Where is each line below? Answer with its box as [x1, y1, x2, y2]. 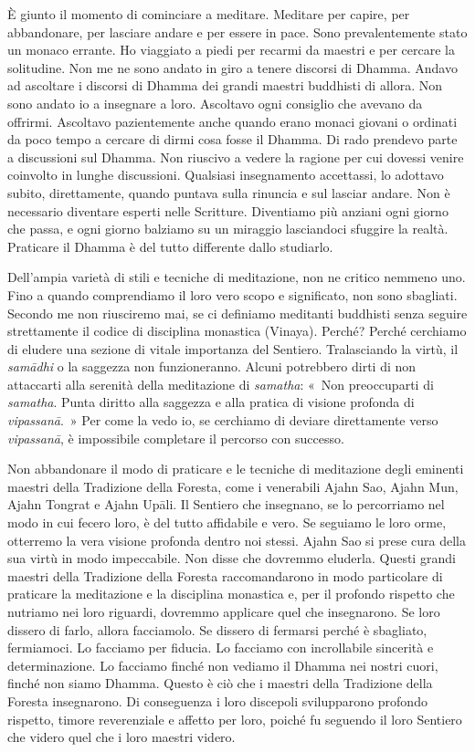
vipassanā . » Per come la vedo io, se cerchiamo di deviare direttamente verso [7, 411, 438, 430]
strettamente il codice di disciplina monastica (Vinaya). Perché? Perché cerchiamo [7, 321, 467, 340]
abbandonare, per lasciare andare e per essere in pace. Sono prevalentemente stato [7, 22, 468, 41]
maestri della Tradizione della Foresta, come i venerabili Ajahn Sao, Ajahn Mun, [7, 476, 459, 496]
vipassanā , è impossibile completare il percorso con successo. [7, 428, 344, 447]
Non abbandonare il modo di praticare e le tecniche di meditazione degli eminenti [7, 459, 464, 478]
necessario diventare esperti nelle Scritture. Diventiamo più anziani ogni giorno [7, 201, 449, 220]
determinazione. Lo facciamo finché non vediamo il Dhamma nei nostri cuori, [7, 655, 438, 674]
